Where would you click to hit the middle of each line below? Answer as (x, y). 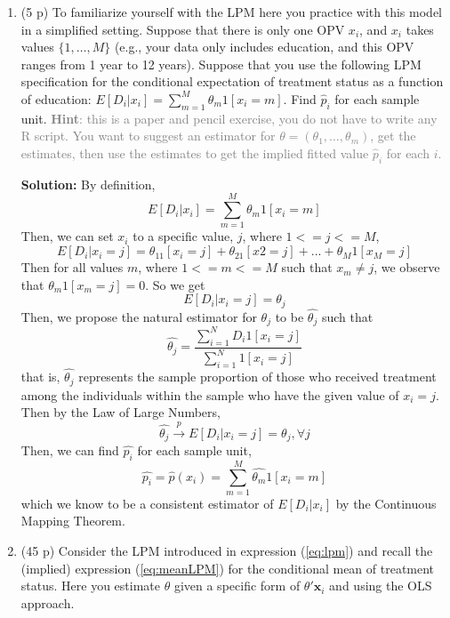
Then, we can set (67, 236)
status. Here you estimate (90, 586)
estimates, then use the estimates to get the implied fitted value (195, 152)
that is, (40, 377)
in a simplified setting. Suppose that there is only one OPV (183, 29)
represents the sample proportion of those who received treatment (257, 377)
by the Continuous (386, 503)
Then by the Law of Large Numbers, (121, 412)
